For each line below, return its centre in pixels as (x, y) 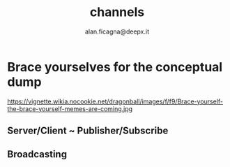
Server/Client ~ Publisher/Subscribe (88, 131)
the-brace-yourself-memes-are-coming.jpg (70, 108)
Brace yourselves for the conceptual (115, 67)
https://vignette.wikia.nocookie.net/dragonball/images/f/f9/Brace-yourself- (115, 101)
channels (117, 12)
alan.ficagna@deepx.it (117, 31)
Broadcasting (37, 154)
